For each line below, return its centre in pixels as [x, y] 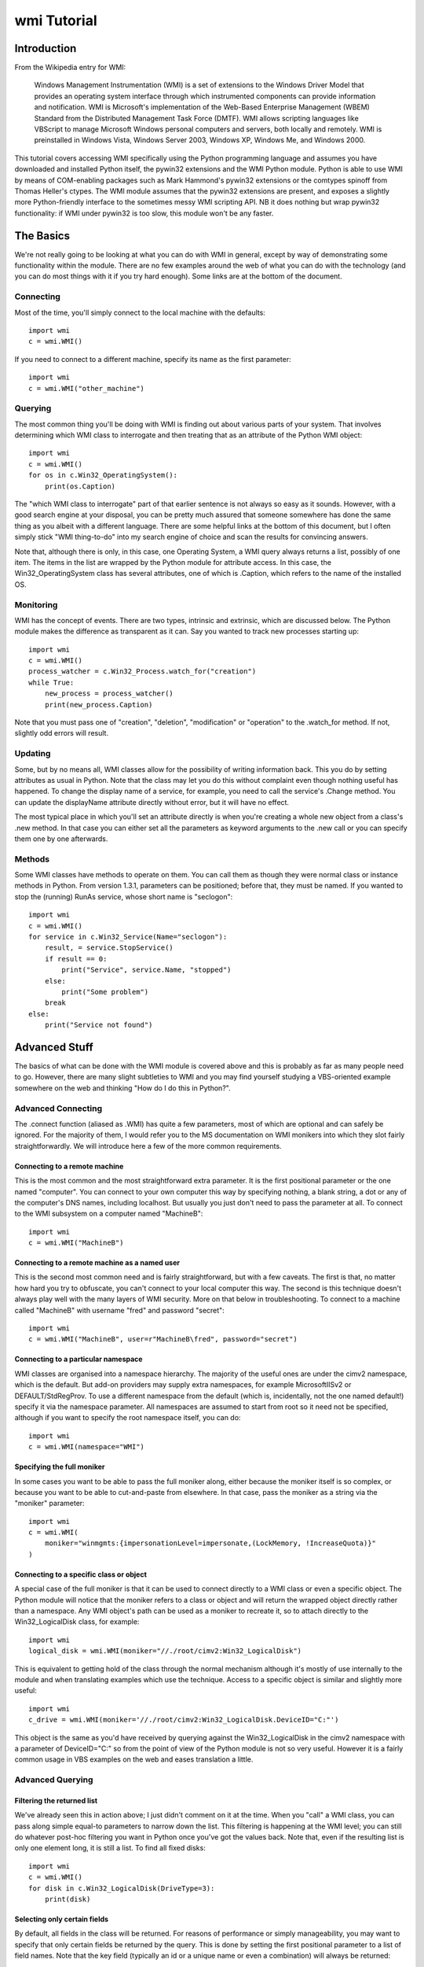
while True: [51, 682]
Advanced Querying [54, 1780]
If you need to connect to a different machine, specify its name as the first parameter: [153, 359]
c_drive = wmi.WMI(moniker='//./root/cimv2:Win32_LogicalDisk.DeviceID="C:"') [184, 1720]
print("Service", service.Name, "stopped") [146, 970]
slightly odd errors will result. [62, 733]
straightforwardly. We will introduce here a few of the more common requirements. [148, 1146]
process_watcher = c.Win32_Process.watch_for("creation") [143, 672]
